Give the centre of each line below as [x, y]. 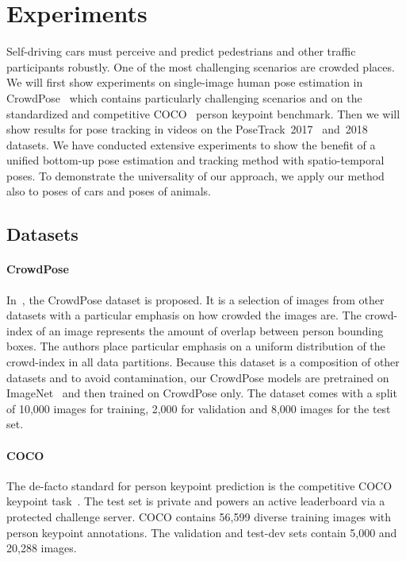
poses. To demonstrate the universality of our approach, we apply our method [195, 175]
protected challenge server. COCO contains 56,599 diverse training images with [199, 516]
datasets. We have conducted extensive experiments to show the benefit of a [191, 144]
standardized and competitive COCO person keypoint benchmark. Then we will [203, 113]
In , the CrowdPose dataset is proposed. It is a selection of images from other [195, 299]
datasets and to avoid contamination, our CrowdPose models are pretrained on [198, 377]
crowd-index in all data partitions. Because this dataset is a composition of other [203, 362]
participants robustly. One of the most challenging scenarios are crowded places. [201, 66]
